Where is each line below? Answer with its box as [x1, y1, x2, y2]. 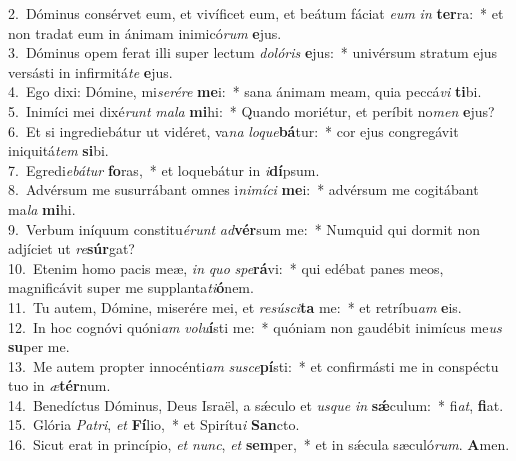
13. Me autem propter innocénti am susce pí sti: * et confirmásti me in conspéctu [8, 355, 499, 376]
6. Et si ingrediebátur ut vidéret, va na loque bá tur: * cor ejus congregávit [8, 120, 459, 141]
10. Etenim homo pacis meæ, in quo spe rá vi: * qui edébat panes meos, [8, 257, 444, 278]
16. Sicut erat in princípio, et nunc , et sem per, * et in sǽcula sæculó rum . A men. [8, 434, 510, 455]
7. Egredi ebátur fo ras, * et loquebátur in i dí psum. [8, 159, 320, 180]
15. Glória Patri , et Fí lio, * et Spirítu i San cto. [8, 414, 300, 435]
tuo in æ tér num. [8, 375, 111, 396]
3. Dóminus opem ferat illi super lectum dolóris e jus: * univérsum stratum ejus [8, 42, 498, 63]
